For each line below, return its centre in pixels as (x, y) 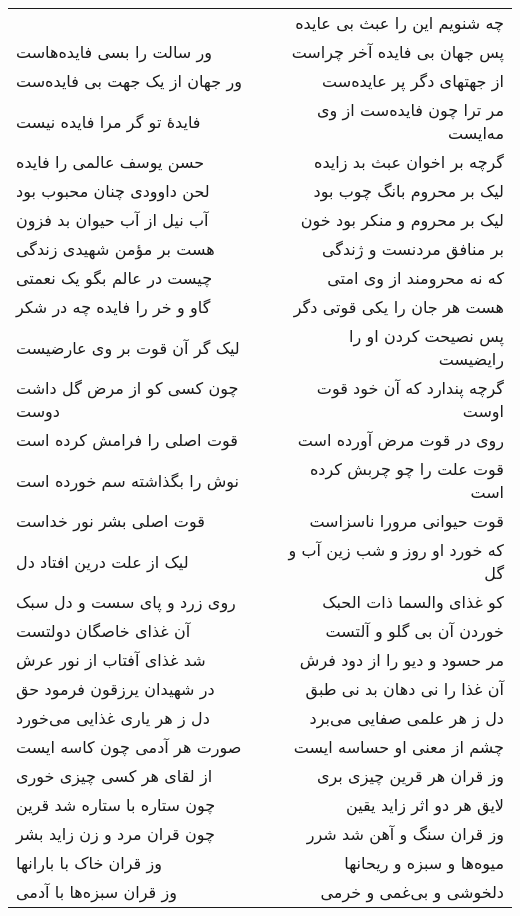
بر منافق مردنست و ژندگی (412, 248)
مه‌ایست (475, 132)
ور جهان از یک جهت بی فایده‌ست (129, 80)
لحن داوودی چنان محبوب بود (113, 190)
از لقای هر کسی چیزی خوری (114, 775)
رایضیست (471, 358)
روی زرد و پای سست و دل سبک (126, 601)
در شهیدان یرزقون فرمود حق (115, 688)
